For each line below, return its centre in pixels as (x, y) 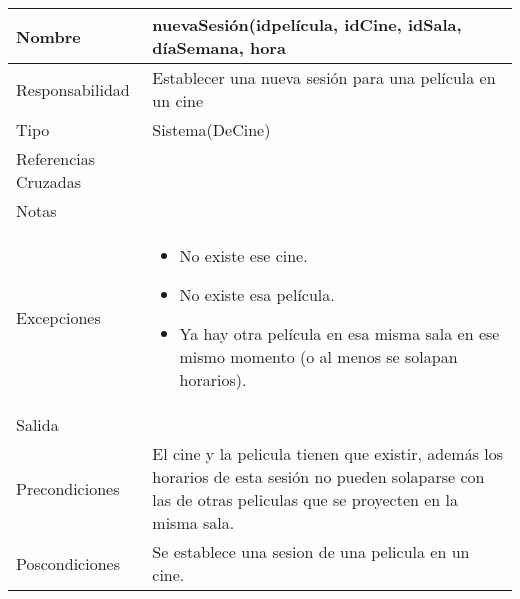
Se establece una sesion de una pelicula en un (311, 551)
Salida (37, 424)
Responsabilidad (73, 89)
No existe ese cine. (243, 255)
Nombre (48, 36)
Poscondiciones (68, 563)
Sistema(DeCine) (211, 129)
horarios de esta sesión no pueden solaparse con (318, 476)
